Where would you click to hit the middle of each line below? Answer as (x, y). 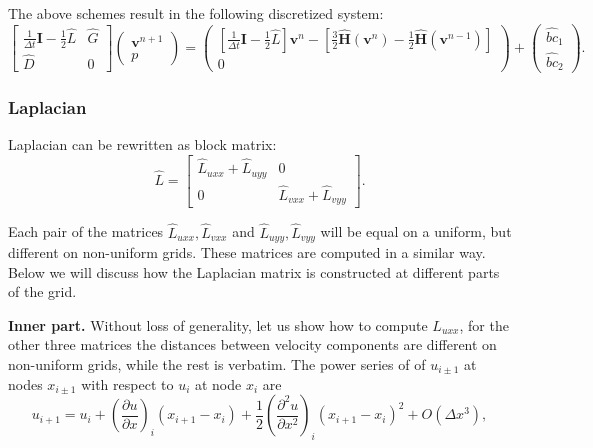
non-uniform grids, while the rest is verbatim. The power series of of (217, 363)
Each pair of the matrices (86, 231)
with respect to (127, 383)
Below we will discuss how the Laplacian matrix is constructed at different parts (254, 271)
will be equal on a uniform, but (416, 231)
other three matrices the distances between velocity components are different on (252, 344)
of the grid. (42, 291)
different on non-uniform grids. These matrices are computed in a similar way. (247, 251)
